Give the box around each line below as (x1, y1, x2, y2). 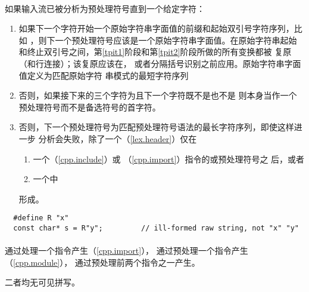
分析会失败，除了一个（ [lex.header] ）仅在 (38, 132, 197, 145)
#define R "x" (13, 214, 69, 223)
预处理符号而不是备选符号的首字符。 (18, 100, 161, 113)
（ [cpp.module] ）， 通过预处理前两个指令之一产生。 (5, 256, 200, 268)
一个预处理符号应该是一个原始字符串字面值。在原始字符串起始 (55, 33, 297, 46)
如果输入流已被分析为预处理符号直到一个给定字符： (5, 2, 205, 14)
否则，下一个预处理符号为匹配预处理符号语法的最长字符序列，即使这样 (18, 121, 294, 133)
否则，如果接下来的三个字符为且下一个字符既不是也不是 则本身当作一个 (18, 89, 297, 102)
